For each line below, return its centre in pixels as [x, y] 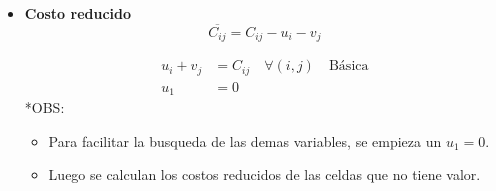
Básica [348, 66]
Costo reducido [78, 13]
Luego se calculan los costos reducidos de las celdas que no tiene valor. [264, 174]
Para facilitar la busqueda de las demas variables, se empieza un [245, 140]
